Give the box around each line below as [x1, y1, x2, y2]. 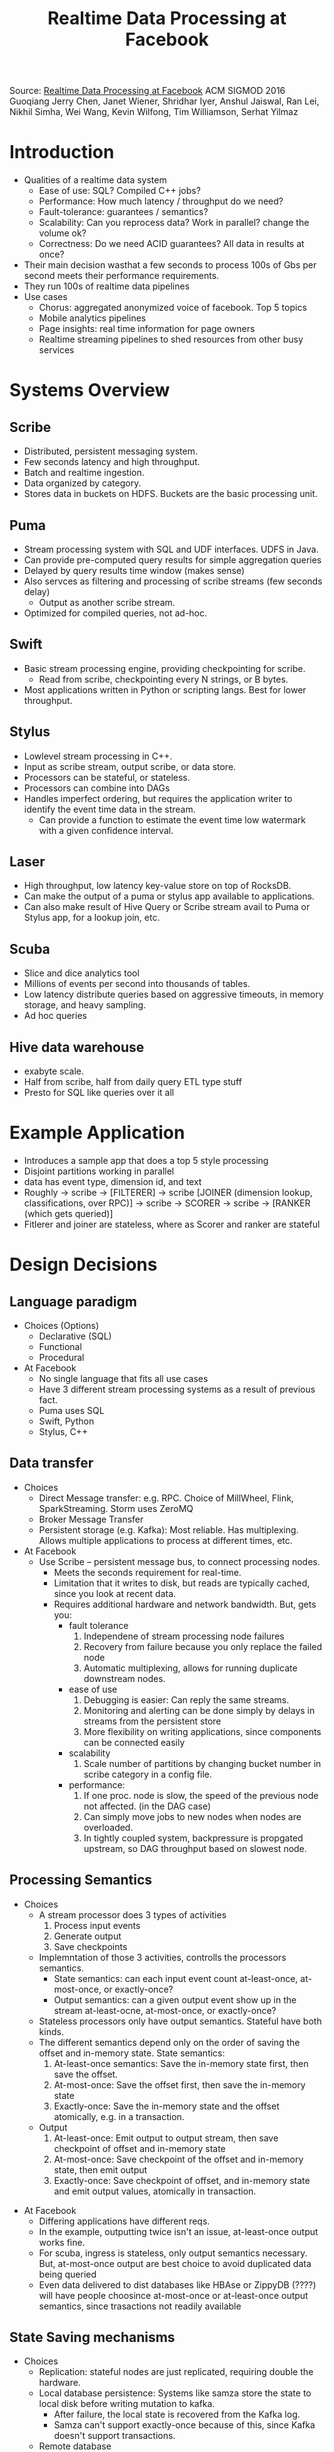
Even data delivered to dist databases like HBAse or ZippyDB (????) [38, 2278, 317, 2291]
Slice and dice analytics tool [23, 967, 140, 979]
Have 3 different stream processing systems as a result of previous [38, 1383, 316, 1395]
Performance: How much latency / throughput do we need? [38, 195, 284, 207]
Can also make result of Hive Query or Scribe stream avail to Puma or [23, 901, 311, 913]
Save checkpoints [53, 1940, 128, 1952]
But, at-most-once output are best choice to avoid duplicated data [38, 2257, 312, 2269]
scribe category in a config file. [83, 1768, 213, 1780]
